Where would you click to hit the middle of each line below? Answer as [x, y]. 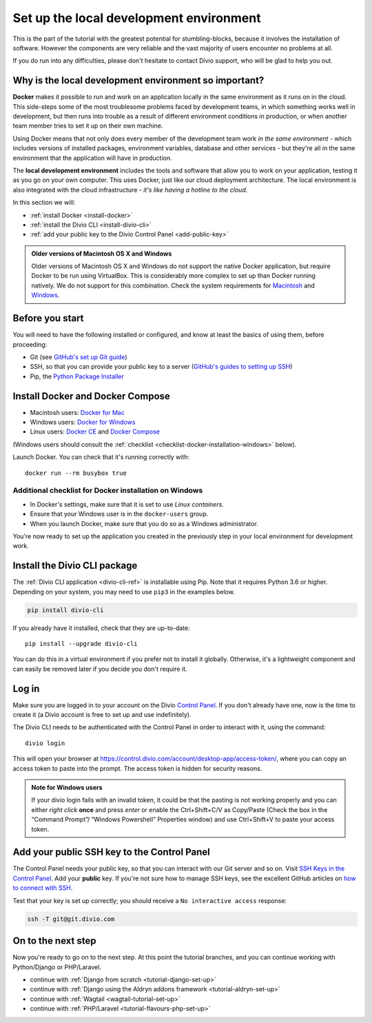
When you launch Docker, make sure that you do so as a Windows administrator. [144, 523]
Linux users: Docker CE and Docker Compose [95, 432]
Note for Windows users [67, 787]
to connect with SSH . [43, 888]
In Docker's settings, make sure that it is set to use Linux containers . [127, 504]
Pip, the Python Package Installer [77, 376]
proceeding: [30, 344]
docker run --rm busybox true [76, 473]
